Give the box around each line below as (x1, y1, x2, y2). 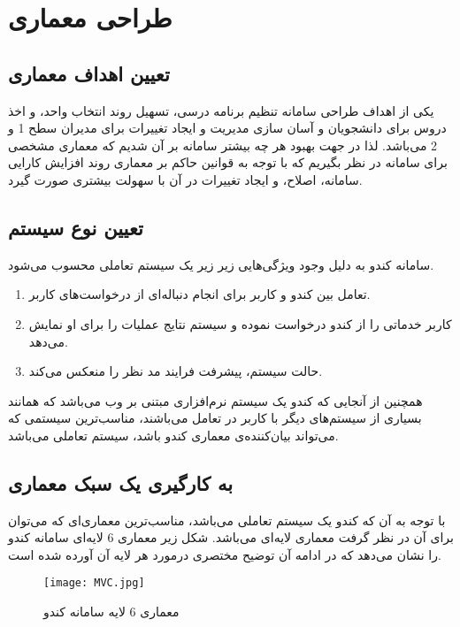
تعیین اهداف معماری (8, 59, 170, 87)
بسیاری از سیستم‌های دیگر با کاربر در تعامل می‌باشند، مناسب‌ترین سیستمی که (8, 409, 422, 427)
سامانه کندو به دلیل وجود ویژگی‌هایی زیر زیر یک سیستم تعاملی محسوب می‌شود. (8, 255, 434, 273)
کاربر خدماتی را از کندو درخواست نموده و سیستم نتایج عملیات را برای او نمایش (28, 314, 452, 333)
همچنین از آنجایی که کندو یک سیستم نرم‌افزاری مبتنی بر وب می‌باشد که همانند (8, 391, 423, 409)
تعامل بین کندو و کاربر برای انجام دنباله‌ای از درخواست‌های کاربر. (28, 285, 371, 303)
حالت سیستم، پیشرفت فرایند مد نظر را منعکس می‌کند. (28, 362, 323, 380)
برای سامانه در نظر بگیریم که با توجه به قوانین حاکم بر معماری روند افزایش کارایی (8, 153, 448, 172)
